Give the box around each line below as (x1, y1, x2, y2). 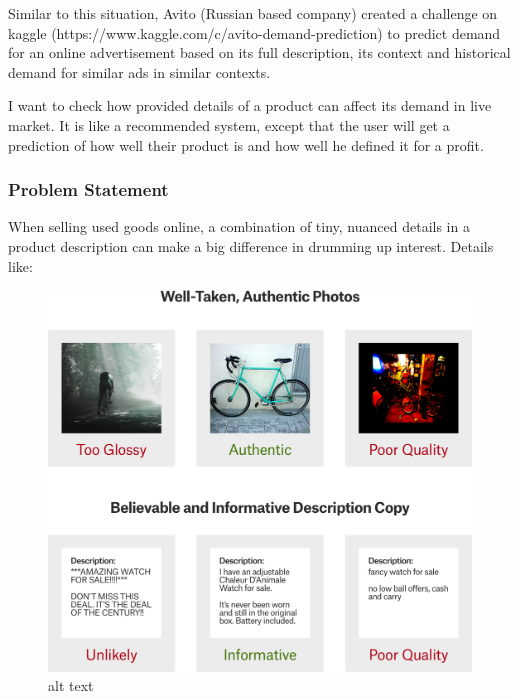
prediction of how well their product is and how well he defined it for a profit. (8, 134, 484, 155)
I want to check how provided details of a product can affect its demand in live (8, 95, 492, 116)
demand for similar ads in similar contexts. (8, 61, 271, 82)
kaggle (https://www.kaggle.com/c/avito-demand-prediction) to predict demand (8, 22, 501, 43)
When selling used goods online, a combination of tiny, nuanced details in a (8, 216, 470, 237)
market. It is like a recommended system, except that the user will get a (8, 114, 450, 135)
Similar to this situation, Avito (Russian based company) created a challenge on (8, 3, 498, 23)
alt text (48, 675, 94, 696)
